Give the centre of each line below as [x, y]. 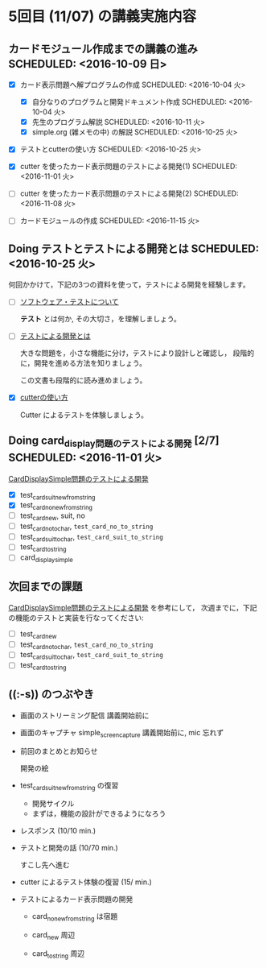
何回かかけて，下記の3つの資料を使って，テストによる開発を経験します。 [129, 285]
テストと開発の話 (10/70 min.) [69, 848]
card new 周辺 [53, 936]
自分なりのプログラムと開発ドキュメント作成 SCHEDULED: [129, 102]
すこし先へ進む [45, 865]
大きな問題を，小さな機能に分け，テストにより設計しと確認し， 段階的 [137, 353]
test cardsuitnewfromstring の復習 [69, 786]
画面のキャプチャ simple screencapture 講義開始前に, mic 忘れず [121, 733]
